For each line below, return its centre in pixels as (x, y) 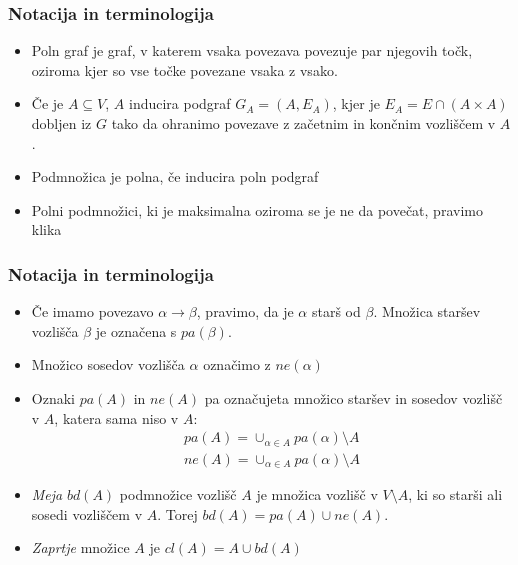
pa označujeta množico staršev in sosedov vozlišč (353, 397)
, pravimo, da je (245, 311)
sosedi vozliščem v (87, 513)
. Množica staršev (427, 311)
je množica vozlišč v (317, 494)
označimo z (237, 364)
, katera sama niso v (116, 417)
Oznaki (53, 397)
